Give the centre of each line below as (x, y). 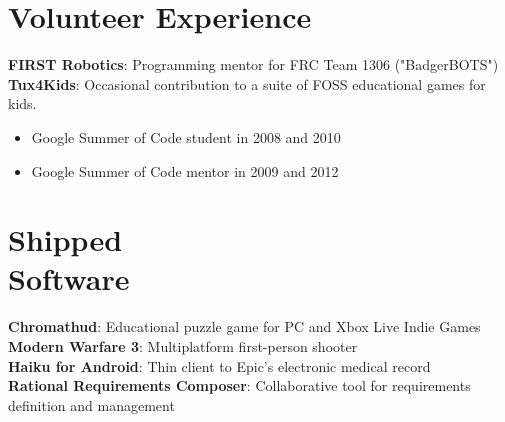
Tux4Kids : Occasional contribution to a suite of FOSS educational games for (247, 83)
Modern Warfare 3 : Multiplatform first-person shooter (183, 346)
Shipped (65, 239)
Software (69, 278)
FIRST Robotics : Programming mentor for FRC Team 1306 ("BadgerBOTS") (253, 64)
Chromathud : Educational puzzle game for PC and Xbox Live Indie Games (244, 326)
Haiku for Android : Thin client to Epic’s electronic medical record (219, 365)
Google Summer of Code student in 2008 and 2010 (186, 136)
